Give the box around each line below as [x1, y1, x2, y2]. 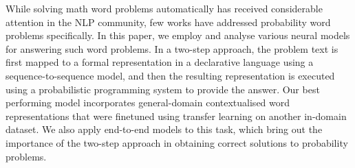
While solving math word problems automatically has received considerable [6, 1, 323, 15]
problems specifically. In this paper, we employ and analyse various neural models [6, 28, 350, 43]
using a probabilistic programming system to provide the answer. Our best [6, 82, 320, 96]
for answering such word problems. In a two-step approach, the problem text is [6, 41, 338, 56]
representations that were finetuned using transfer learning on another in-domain [6, 108, 347, 123]
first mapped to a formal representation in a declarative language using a [6, 55, 314, 69]
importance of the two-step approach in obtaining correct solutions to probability [6, 135, 348, 149]
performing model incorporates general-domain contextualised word [6, 95, 290, 110]
